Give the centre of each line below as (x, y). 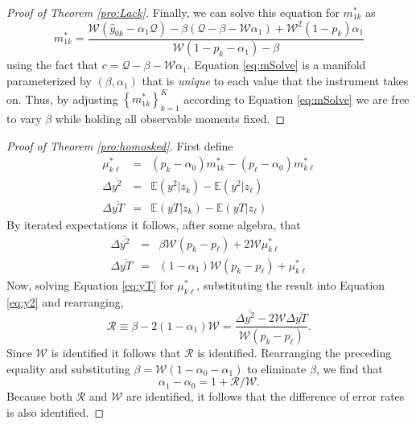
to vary (24, 118)
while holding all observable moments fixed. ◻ (170, 118)
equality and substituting (68, 368)
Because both (39, 396)
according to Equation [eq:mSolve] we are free (297, 99)
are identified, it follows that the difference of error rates (266, 396)
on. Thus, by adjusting (62, 99)
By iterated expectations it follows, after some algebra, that (154, 224)
